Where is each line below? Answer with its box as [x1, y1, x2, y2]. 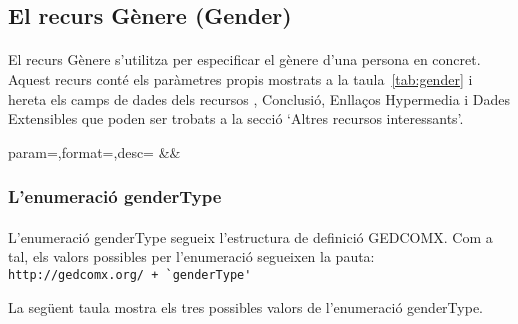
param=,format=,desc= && [8, 141, 181, 162]
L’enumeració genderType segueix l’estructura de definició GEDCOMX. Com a [8, 226, 493, 247]
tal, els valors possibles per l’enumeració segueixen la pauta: [8, 246, 375, 267]
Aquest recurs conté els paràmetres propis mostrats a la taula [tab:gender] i [8, 68, 473, 89]
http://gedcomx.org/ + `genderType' [8, 267, 252, 282]
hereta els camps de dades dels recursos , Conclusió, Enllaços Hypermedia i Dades [8, 88, 511, 109]
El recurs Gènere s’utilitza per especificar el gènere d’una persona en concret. [8, 49, 481, 70]
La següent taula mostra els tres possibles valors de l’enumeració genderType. [8, 296, 484, 317]
